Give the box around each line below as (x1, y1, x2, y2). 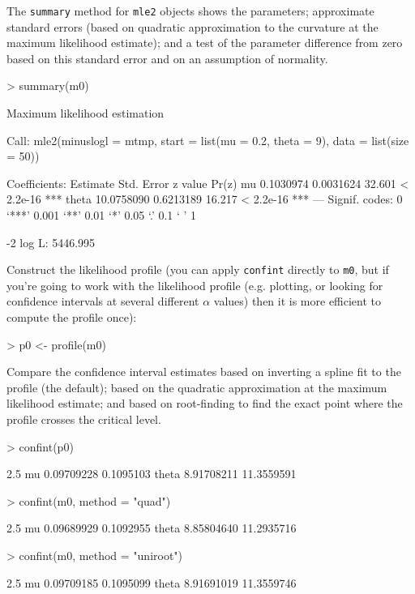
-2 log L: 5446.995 (6, 233, 96, 250)
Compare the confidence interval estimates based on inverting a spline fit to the (6, 363, 401, 380)
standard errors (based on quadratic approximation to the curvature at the (6, 18, 379, 35)
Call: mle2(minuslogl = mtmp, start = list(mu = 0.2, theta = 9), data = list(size (6, 131, 409, 148)
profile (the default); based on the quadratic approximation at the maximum (6, 378, 387, 395)
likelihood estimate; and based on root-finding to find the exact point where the (6, 395, 403, 412)
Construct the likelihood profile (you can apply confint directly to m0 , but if (6, 261, 389, 278)
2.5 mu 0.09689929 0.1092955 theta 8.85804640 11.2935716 (6, 519, 297, 536)
